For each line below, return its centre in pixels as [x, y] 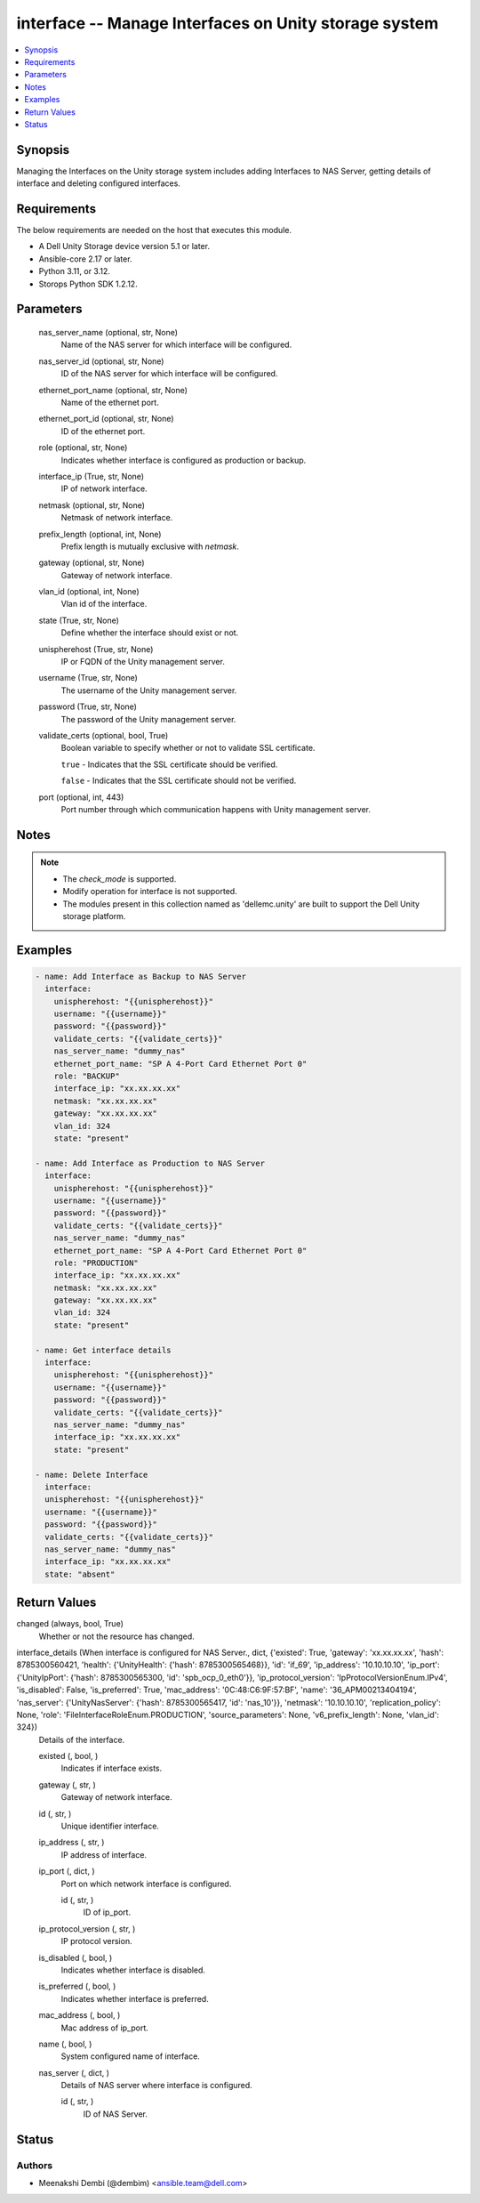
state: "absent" [80, 1574]
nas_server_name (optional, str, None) [108, 333]
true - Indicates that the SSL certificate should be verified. [169, 764]
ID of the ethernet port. [103, 431]
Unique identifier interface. [110, 1826]
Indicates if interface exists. [112, 1768]
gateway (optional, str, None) [92, 563]
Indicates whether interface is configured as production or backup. [184, 460]
